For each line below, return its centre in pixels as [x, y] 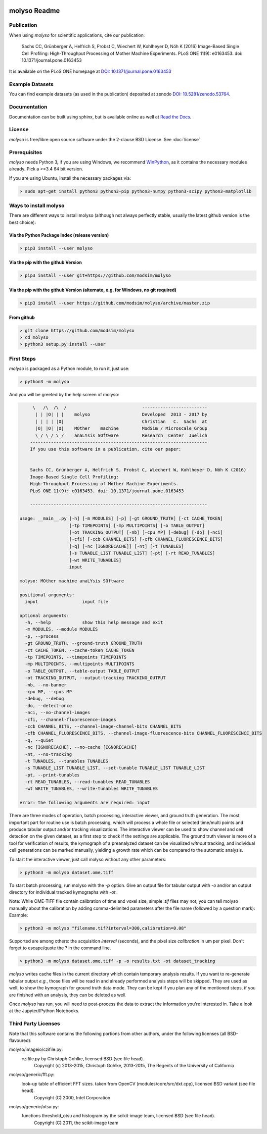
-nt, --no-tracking [48, 754]
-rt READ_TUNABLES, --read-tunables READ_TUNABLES [88, 782]
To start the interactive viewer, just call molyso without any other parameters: [88, 859]
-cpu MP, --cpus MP [48, 692]
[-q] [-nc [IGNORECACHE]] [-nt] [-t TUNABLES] [126, 546]
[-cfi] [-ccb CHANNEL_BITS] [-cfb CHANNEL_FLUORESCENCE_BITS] [146, 539]
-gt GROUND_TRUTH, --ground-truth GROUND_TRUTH [84, 643]
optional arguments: [44, 616]
